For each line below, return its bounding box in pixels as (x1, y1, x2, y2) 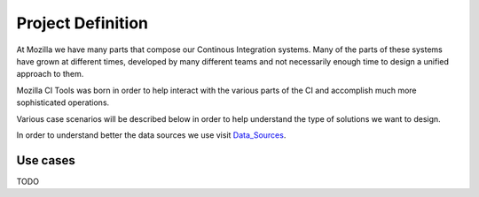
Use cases (16, 153, 75, 168)
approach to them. (16, 69, 84, 80)
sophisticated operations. (16, 97, 110, 108)
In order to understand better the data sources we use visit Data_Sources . (16, 129, 287, 140)
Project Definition (16, 13, 148, 33)
